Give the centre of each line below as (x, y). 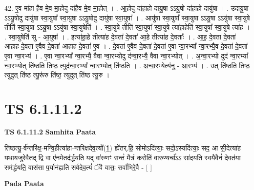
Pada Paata (24, 183)
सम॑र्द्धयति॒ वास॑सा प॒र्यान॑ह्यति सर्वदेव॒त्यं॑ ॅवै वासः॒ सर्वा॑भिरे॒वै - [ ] (78, 167)
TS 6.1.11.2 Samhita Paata (50, 131)
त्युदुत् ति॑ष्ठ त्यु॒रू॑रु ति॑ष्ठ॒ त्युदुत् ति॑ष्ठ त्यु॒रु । (57, 75)
